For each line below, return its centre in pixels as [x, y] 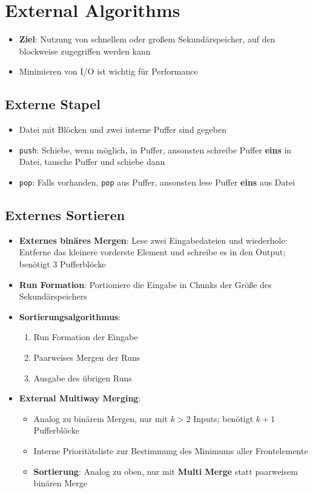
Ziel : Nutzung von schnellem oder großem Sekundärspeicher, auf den [147, 39]
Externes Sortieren [65, 215]
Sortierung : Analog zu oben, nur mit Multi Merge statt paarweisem [166, 471]
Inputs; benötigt [223, 418]
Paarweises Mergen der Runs [87, 357]
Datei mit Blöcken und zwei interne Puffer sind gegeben [123, 129]
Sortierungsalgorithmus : [70, 316]
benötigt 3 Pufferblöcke [62, 264]
